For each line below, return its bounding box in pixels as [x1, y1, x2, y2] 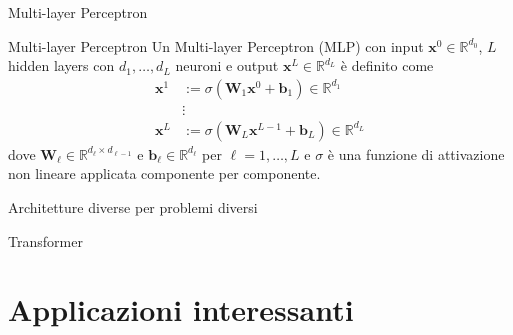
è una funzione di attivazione [327, 143, 505, 164]
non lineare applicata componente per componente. [8, 163, 321, 184]
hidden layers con [8, 55, 115, 76]
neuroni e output [175, 55, 279, 76]
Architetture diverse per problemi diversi [8, 197, 258, 218]
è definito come [340, 55, 434, 76]
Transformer [8, 230, 83, 251]
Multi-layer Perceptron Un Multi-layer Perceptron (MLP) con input [8, 35, 424, 56]
